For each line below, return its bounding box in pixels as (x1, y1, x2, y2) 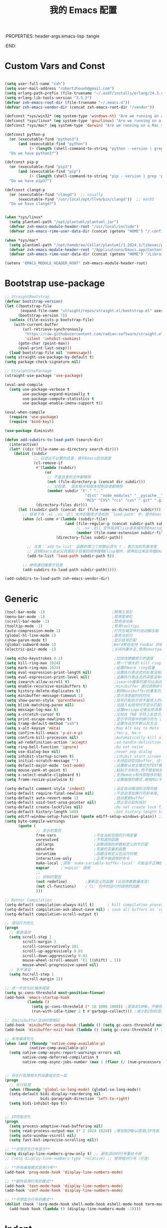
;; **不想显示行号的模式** (4, 1197, 54, 1202)
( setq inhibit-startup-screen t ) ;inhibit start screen (4, 754, 162, 759)
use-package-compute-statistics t (22, 396, 94, 401)
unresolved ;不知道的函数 (36, 837, 119, 842)
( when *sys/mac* (4, 237, 38, 243)
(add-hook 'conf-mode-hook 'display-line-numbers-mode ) (4, 1188, 123, 1193)
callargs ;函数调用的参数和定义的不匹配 (36, 842, 148, 847)
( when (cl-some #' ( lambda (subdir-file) (22, 517, 108, 522)
